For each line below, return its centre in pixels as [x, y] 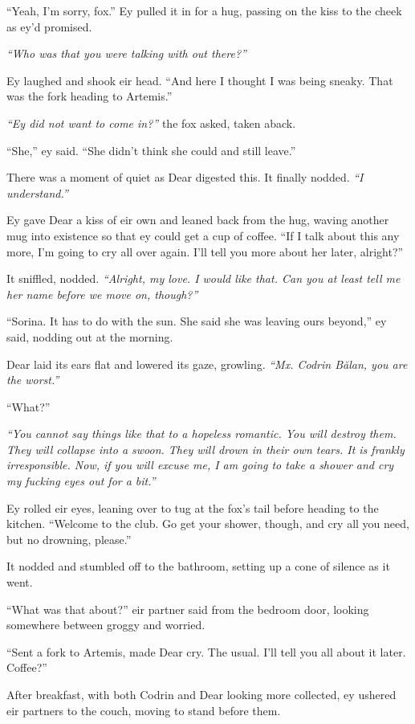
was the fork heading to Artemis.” [90, 96]
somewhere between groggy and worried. [106, 625]
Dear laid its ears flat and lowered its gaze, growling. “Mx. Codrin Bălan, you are [207, 364]
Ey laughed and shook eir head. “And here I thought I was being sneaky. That [200, 80]
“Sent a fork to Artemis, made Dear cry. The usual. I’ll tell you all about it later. [206, 651]
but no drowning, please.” [69, 539]
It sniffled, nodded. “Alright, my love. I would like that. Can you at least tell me [203, 278]
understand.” [37, 192]
